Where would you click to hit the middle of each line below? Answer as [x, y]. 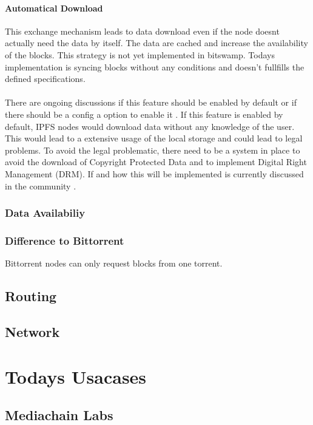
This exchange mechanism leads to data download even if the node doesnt [142, 31]
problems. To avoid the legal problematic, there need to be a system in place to [153, 150]
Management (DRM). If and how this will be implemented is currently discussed [154, 173]
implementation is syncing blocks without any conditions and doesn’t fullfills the [155, 66]
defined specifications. [45, 79]
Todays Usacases [76, 376]
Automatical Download [54, 8]
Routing [31, 296]
